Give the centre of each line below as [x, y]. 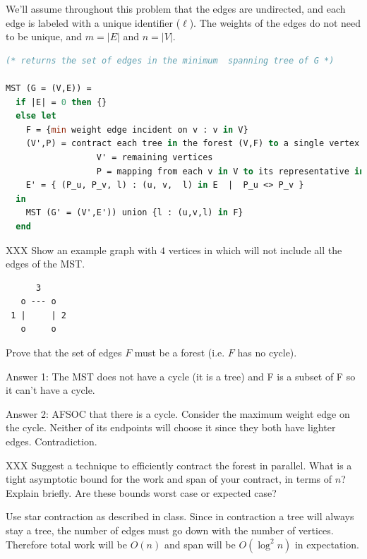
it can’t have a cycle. [50, 390]
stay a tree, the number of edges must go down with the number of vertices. [170, 530]
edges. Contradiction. [52, 441]
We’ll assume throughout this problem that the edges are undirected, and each [176, 8]
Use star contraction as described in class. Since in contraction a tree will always [180, 516]
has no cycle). [267, 353]
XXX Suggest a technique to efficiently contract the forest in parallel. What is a [179, 465]
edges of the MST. [46, 264]
